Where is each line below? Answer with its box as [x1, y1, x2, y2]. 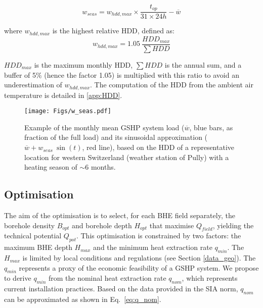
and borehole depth [72, 220, 132, 230]
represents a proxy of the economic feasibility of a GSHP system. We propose [19, 262, 259, 273]
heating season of [24, 162, 77, 172]
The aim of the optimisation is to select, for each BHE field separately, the [4, 210, 235, 221]
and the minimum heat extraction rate [93, 242, 212, 252]
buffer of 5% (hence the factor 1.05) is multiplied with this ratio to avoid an [4, 69, 239, 80]
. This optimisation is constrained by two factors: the [76, 230, 241, 241]
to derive [4, 273, 31, 283]
